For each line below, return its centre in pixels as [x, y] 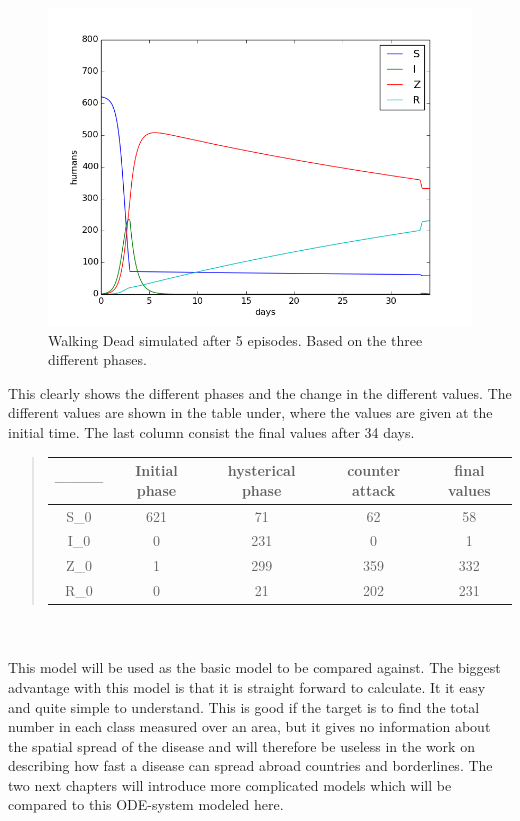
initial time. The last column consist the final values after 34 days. [211, 431]
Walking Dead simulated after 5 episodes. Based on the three [235, 339]
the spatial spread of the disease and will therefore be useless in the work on [241, 745]
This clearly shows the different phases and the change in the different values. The [260, 392]
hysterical [261, 470]
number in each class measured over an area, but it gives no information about [249, 726]
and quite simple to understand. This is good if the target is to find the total [244, 706]
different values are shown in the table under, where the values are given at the [250, 412]
